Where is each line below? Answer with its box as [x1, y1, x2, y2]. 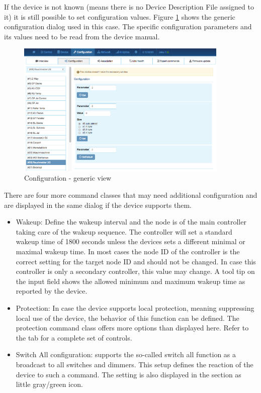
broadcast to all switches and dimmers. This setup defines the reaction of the [16, 359, 253, 369]
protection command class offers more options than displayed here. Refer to [16, 322, 249, 333]
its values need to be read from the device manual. [4, 31, 160, 41]
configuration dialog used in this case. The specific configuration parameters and [4, 21, 252, 32]
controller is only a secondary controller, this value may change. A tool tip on [16, 266, 255, 276]
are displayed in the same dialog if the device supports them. [4, 199, 192, 210]
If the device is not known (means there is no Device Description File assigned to [4, 2, 254, 12]
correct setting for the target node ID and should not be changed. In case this [16, 256, 256, 266]
